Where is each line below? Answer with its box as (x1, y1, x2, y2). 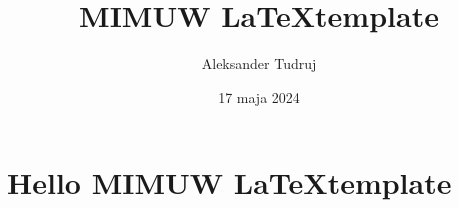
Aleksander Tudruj (201, 53, 317, 74)
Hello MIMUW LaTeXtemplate (7, 162, 452, 203)
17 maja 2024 (218, 86, 300, 107)
